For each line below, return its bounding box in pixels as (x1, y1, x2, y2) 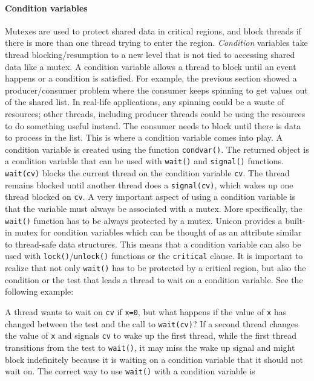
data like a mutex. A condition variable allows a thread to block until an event (5, 60, 296, 72)
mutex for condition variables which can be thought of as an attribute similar (15, 226, 302, 239)
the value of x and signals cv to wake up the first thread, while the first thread (5, 329, 297, 342)
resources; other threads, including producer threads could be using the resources (5, 107, 306, 120)
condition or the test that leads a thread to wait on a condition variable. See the (5, 273, 303, 286)
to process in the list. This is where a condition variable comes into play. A (5, 131, 283, 144)
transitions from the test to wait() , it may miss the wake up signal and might (5, 341, 295, 353)
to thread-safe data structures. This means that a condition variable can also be (5, 237, 301, 250)
